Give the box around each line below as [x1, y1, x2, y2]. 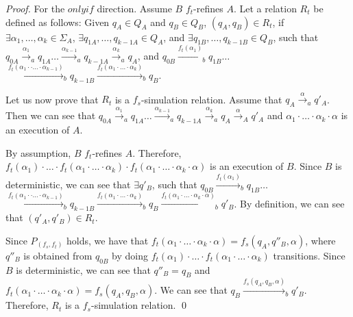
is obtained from [23, 248, 93, 262]
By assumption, [5, 145, 71, 160]
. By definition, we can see [234, 196, 345, 210]
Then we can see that [5, 108, 96, 123]
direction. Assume [97, 1, 172, 15]
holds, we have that [66, 233, 149, 247]
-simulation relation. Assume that [141, 92, 282, 106]
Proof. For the [5, 1, 65, 15]
